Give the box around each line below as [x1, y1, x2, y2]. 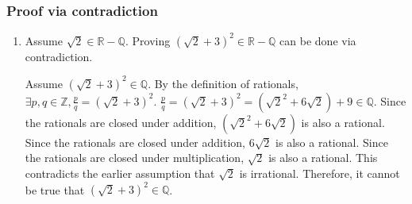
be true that [25, 181, 85, 198]
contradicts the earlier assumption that [25, 165, 215, 181]
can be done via [279, 32, 356, 48]
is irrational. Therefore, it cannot [239, 165, 400, 181]
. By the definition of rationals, [148, 75, 298, 91]
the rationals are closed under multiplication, [25, 149, 245, 166]
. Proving [125, 32, 171, 48]
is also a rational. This [268, 149, 378, 166]
